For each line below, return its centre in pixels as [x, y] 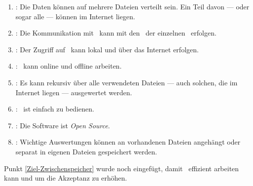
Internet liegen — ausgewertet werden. [74, 92]
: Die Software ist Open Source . [63, 125]
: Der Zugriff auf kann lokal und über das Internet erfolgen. [107, 49]
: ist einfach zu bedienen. [55, 109]
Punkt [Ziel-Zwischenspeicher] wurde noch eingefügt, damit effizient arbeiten [122, 168]
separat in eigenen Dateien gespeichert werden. [86, 151]
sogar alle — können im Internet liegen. [75, 16]
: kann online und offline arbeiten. [69, 66]
